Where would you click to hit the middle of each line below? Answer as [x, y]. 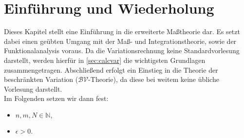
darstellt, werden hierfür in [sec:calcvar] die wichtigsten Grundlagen [105, 60]
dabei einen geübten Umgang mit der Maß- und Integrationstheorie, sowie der [120, 41]
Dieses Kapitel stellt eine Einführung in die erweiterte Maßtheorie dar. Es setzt [122, 31]
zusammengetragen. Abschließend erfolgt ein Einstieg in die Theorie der [111, 69]
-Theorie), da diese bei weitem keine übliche [154, 79]
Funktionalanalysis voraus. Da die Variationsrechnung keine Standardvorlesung [122, 50]
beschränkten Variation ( [41, 79]
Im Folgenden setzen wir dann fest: [56, 98]
